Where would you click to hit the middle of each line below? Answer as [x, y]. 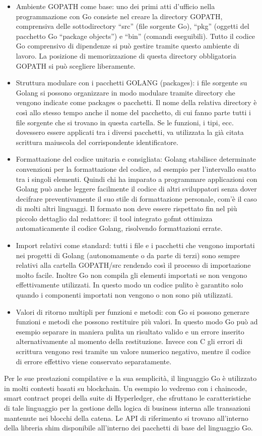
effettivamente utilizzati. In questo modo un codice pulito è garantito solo [129, 285]
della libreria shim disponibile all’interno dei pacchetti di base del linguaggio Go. [129, 428]
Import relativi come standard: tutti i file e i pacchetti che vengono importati [135, 245]
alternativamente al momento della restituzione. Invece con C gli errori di [129, 341]
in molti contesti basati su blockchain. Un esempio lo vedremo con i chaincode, [126, 388]
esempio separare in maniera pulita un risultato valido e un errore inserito [130, 331]
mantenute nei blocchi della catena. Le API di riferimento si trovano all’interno [126, 418]
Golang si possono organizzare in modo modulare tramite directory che [125, 92]
